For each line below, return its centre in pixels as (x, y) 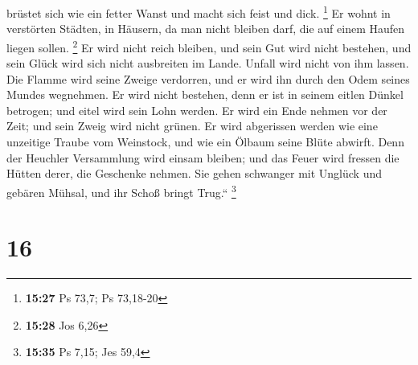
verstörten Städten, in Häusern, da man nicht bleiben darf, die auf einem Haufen (206, 29)
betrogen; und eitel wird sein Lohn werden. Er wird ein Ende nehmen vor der (197, 110)
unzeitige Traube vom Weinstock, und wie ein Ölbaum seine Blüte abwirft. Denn (205, 142)
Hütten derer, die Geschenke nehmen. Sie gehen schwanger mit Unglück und (195, 173)
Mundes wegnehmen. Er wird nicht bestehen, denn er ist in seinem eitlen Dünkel (205, 94)
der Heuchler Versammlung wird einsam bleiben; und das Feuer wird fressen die (203, 157)
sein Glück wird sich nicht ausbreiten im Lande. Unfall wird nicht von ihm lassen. (208, 63)
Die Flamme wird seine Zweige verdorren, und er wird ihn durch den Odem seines (208, 78)
